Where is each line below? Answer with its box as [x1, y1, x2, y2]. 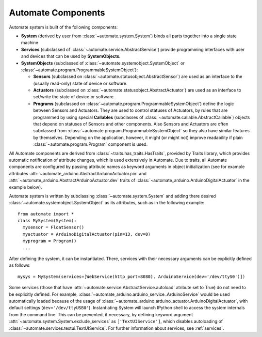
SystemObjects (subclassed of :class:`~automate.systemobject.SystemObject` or [21, 60, 185, 66]
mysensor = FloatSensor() [22, 225, 84, 230]
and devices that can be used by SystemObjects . [21, 53, 121, 59]
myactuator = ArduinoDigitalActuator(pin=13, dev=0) [22, 231, 151, 237]
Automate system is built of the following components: [9, 24, 118, 30]
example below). [9, 184, 42, 190]
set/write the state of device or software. [33, 94, 115, 100]
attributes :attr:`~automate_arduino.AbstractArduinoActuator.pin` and [9, 170, 147, 176]
